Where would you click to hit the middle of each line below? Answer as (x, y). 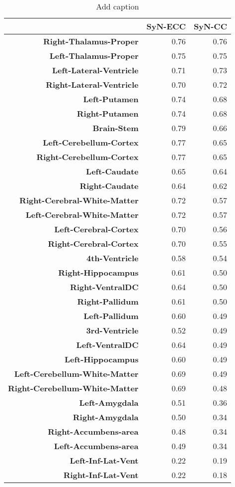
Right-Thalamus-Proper (91, 41)
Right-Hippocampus (98, 272)
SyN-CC (210, 26)
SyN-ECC (166, 26)
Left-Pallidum (111, 316)
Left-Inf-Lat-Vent (104, 460)
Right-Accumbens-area (93, 431)
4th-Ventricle (112, 258)
